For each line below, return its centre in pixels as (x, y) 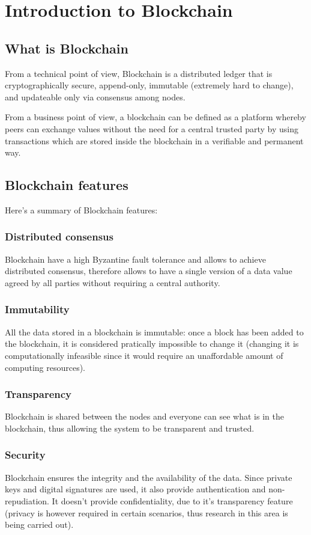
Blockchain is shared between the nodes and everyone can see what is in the (144, 416)
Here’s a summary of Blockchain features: (81, 209)
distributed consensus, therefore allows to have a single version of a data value (149, 271)
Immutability (37, 309)
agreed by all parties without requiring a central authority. (113, 282)
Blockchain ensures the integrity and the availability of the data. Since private (149, 477)
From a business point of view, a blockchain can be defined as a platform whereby (155, 117)
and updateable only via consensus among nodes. (95, 96)
